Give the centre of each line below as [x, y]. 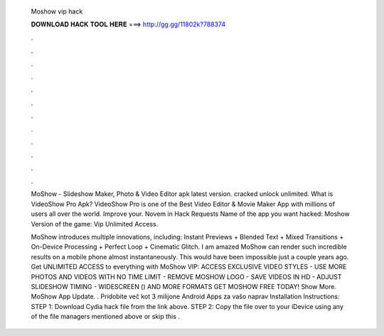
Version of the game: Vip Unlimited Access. [95, 224]
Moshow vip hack [57, 11]
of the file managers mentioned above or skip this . [106, 317]
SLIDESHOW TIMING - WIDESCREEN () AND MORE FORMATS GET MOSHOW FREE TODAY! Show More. [184, 286]
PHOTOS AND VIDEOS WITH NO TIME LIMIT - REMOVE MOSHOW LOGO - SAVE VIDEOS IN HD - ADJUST [186, 276]
